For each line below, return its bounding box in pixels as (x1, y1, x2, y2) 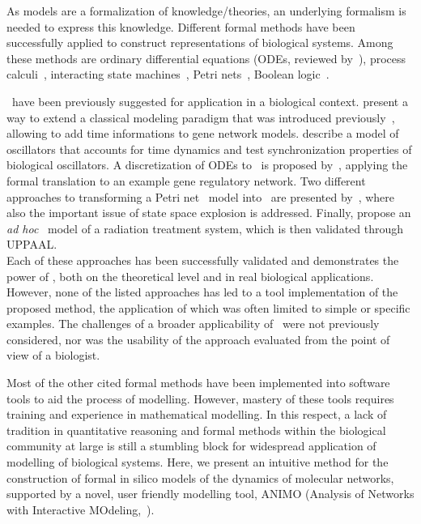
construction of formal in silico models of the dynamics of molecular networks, (6, 469, 394, 486)
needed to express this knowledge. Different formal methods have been (6, 18, 355, 35)
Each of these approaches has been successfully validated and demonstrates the (6, 251, 399, 268)
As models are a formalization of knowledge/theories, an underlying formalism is (6, 2, 406, 19)
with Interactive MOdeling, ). (6, 501, 155, 518)
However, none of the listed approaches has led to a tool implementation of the (6, 283, 398, 300)
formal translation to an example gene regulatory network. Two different (6, 172, 366, 189)
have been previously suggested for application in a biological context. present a (11, 92, 408, 109)
